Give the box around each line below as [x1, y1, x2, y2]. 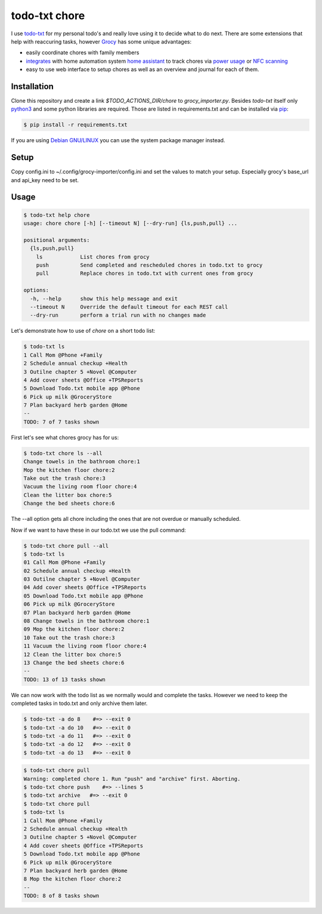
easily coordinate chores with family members [26, 49, 140, 56]
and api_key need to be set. [11, 176, 79, 183]
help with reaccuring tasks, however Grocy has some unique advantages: [11, 38, 192, 45]
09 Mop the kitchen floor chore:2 [23, 626, 125, 633]
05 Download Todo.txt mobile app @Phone [23, 592, 143, 599]
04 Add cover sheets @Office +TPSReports [23, 584, 147, 591]
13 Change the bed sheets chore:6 [23, 659, 125, 666]
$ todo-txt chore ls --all [23, 450, 103, 456]
